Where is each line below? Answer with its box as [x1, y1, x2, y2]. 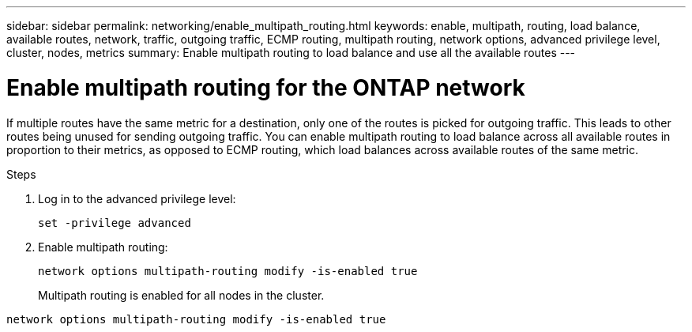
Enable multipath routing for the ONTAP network [6, 74, 525, 101]
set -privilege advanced [38, 216, 191, 229]
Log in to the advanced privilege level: [38, 191, 236, 206]
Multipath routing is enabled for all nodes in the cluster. [38, 288, 325, 302]
